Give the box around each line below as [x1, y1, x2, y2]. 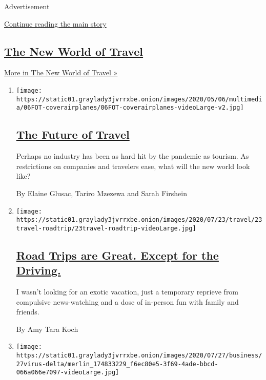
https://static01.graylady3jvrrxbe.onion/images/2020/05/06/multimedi [16, 95, 262, 103]
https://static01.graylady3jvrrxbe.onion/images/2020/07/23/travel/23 [16, 216, 262, 224]
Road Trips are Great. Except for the [16, 247, 219, 263]
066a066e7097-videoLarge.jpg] [16, 369, 119, 376]
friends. [16, 306, 39, 317]
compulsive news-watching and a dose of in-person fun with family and [16, 296, 239, 307]
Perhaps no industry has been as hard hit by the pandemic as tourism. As [16, 151, 249, 161]
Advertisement [4, 1, 50, 11]
